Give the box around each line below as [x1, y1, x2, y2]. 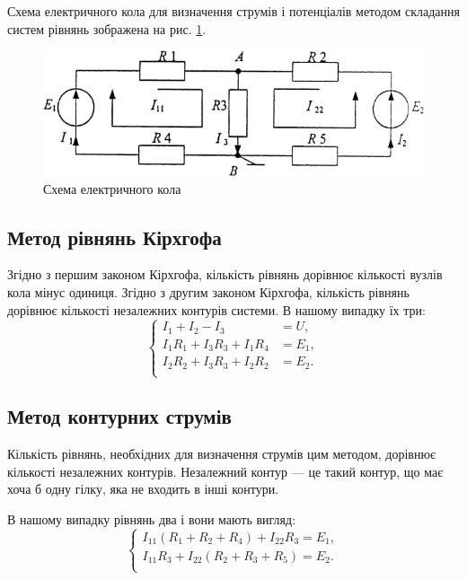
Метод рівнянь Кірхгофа [7, 223, 222, 250]
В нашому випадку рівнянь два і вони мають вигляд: [7, 510, 296, 529]
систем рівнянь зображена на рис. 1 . [7, 19, 207, 38]
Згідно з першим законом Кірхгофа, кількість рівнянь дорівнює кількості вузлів [7, 265, 443, 284]
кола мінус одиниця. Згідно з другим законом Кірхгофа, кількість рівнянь [7, 282, 410, 301]
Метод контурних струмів [7, 402, 232, 430]
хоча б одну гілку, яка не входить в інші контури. [7, 479, 279, 498]
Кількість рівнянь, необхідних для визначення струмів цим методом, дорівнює [7, 444, 436, 463]
